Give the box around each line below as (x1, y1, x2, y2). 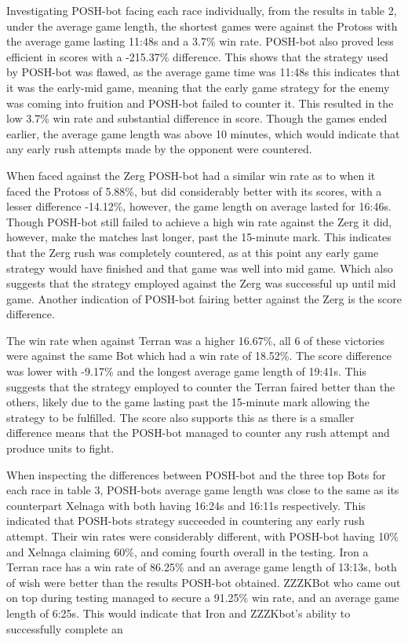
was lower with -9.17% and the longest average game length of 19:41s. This (6, 363, 366, 380)
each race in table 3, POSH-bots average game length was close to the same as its (6, 482, 399, 498)
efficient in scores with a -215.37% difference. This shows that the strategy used (6, 48, 388, 64)
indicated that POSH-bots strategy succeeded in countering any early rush (6, 512, 365, 529)
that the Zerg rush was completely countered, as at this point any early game (6, 244, 379, 260)
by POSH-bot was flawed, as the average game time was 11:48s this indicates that (6, 64, 400, 80)
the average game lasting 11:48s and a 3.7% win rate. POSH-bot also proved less (6, 33, 394, 50)
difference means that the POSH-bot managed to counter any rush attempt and (6, 424, 390, 441)
